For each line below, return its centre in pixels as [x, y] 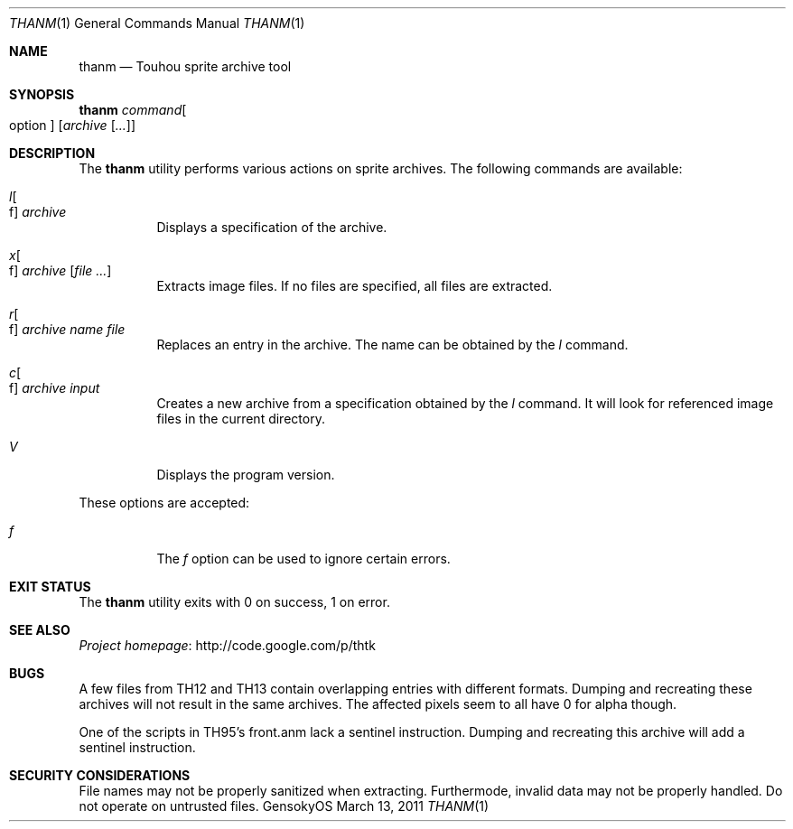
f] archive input [55, 388]
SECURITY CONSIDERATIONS [100, 775]
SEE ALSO [40, 630]
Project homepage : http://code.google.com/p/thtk [227, 645]
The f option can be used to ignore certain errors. [303, 559]
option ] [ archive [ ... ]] [73, 125]
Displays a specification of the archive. [272, 227]
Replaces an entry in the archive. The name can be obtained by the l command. [392, 345]
